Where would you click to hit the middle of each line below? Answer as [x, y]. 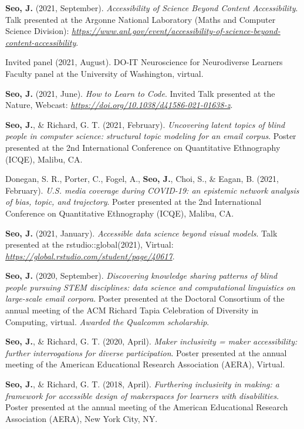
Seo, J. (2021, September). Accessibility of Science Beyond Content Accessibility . [152, 8]
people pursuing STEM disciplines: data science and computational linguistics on [150, 287]
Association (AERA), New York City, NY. [82, 418]
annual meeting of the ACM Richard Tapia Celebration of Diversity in [132, 310]
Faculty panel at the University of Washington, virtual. [104, 73]
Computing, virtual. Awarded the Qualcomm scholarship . [107, 321]
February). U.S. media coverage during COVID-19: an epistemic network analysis [152, 190]
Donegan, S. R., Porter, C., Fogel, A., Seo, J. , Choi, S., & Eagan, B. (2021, [142, 179]
